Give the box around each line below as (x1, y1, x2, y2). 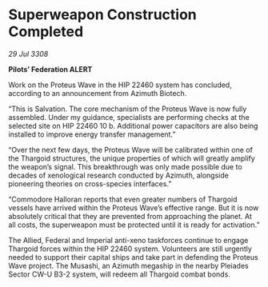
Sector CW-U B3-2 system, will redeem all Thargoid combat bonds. (8, 269, 230, 279)
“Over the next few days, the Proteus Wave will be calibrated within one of (8, 145, 254, 154)
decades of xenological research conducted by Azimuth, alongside (8, 170, 230, 180)
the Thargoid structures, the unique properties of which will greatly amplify (8, 153, 256, 163)
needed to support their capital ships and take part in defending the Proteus (8, 252, 258, 261)
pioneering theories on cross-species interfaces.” (8, 178, 172, 189)
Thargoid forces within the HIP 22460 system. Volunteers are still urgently (8, 244, 252, 253)
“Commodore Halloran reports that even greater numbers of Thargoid (8, 194, 238, 204)
